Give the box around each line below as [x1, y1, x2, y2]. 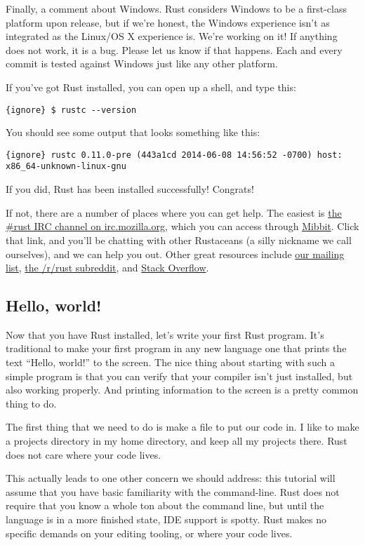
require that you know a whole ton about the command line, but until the [6, 498, 324, 513]
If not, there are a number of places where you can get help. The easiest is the [6, 205, 342, 220]
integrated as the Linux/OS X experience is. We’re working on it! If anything [6, 29, 338, 43]
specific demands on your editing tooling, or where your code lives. [6, 525, 293, 540]
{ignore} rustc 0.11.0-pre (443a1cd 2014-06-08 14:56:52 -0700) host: [6, 149, 343, 160]
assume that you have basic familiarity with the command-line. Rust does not [6, 484, 340, 499]
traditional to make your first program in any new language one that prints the [6, 341, 347, 356]
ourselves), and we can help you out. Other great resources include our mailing [6, 246, 345, 261]
